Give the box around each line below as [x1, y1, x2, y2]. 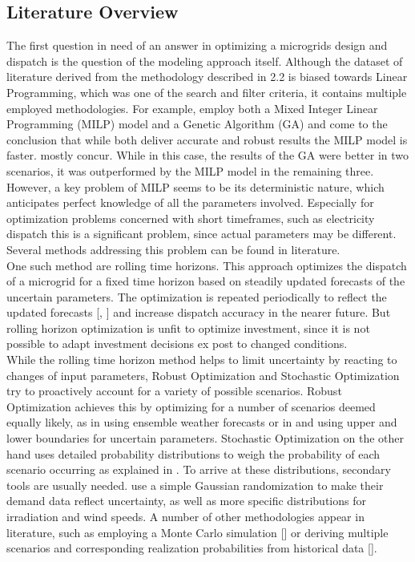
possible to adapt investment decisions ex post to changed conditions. [6, 335, 348, 352]
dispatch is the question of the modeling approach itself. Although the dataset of [6, 52, 403, 69]
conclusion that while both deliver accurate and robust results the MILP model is [6, 131, 408, 148]
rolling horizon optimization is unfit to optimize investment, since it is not [6, 319, 370, 336]
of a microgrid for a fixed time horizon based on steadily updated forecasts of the [6, 273, 405, 289]
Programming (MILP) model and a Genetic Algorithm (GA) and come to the [6, 115, 388, 132]
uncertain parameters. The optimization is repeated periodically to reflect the [6, 288, 387, 305]
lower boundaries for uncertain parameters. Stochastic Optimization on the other [6, 430, 404, 447]
